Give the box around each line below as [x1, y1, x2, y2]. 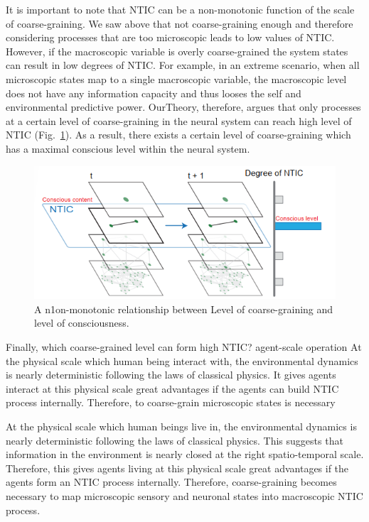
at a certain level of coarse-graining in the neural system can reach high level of [6, 113, 352, 128]
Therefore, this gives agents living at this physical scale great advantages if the [6, 460, 349, 475]
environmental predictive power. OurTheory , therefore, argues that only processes [6, 99, 361, 114]
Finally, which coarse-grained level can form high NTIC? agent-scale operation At [6, 339, 362, 354]
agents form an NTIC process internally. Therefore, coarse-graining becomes [6, 474, 337, 489]
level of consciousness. [34, 315, 129, 330]
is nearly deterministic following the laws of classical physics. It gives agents [6, 367, 336, 382]
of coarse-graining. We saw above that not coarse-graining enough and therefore [6, 16, 353, 31]
